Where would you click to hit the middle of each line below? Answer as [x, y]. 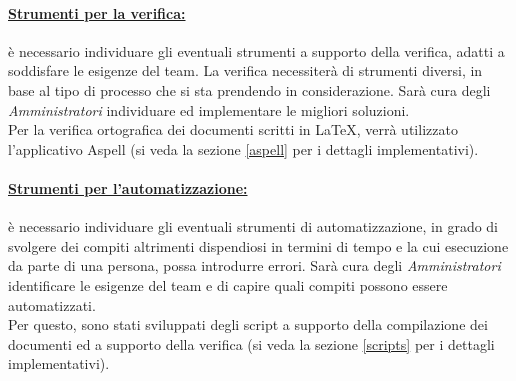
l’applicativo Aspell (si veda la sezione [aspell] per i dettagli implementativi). [243, 148]
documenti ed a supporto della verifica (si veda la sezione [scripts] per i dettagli [251, 343]
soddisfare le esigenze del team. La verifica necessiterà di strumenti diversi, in [245, 70]
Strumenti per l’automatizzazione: [128, 187]
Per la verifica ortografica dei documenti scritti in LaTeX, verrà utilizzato [233, 129]
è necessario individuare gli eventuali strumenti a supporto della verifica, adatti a [256, 50]
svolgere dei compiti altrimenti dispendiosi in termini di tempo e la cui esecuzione [258, 245]
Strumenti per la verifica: [97, 12]
